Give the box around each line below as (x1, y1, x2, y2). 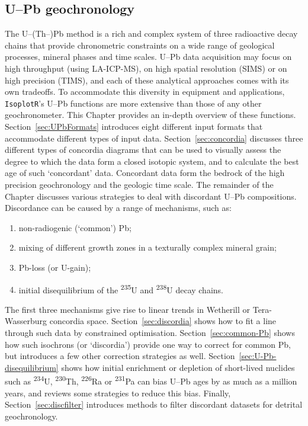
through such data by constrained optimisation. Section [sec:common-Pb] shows (5, 326, 295, 338)
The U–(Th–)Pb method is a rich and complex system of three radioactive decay (5, 27, 298, 40)
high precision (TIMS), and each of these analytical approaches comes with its (5, 73, 289, 86)
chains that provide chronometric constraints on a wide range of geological (5, 39, 275, 51)
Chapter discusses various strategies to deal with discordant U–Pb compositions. (5, 190, 297, 202)
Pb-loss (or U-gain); (18, 261, 91, 273)
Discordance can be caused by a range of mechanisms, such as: (5, 201, 232, 214)
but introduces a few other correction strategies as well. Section (5, 350, 235, 362)
